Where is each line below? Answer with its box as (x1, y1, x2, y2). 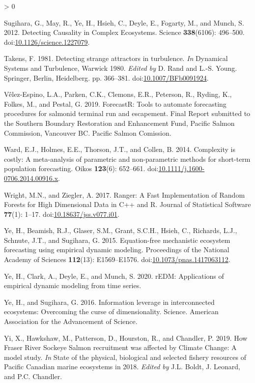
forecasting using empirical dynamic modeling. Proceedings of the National (4, 244, 229, 255)
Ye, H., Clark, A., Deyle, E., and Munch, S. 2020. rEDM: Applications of (4, 270, 224, 281)
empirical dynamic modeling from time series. (4, 280, 142, 291)
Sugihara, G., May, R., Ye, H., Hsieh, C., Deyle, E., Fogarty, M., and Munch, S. (4, 17, 244, 28)
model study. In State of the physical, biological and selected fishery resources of (4, 352, 246, 362)
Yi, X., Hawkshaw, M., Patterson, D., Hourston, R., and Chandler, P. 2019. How (4, 332, 248, 343)
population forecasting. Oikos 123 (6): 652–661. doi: (4, 163, 159, 174)
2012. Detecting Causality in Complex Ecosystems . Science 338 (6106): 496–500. (4, 27, 245, 37)
